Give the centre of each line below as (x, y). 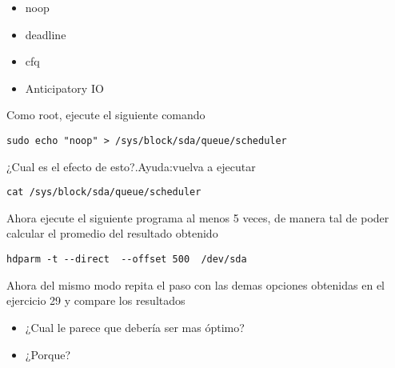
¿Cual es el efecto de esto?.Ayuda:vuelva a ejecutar (131, 166)
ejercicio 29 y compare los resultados (96, 300)
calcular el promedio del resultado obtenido (112, 233)
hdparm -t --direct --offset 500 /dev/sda (127, 260)
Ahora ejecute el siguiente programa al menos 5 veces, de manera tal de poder (198, 217)
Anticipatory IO (64, 88)
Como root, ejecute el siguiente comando (106, 115)
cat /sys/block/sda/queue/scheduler (104, 192)
